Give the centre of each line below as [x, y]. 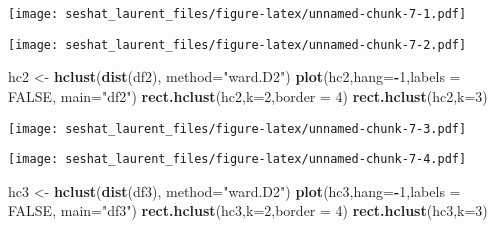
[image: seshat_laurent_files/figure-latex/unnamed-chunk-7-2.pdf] [237, 44]
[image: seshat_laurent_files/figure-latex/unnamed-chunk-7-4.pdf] [237, 159]
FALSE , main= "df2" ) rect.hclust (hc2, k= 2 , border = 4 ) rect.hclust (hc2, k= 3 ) [248, 95]
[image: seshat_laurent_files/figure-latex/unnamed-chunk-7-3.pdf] [237, 128]
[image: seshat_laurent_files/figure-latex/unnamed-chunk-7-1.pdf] [237, 14]
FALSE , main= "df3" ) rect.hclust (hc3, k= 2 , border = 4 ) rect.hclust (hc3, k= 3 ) [248, 210]
